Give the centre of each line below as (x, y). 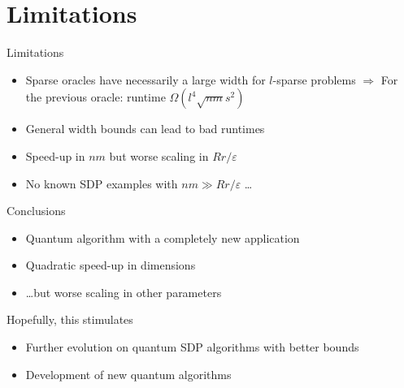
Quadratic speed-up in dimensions (111, 265)
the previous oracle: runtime (96, 97)
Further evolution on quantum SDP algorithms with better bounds (192, 347)
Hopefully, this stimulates (70, 319)
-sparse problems (314, 79)
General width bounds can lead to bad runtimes (145, 129)
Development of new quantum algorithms (128, 374)
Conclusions (36, 211)
